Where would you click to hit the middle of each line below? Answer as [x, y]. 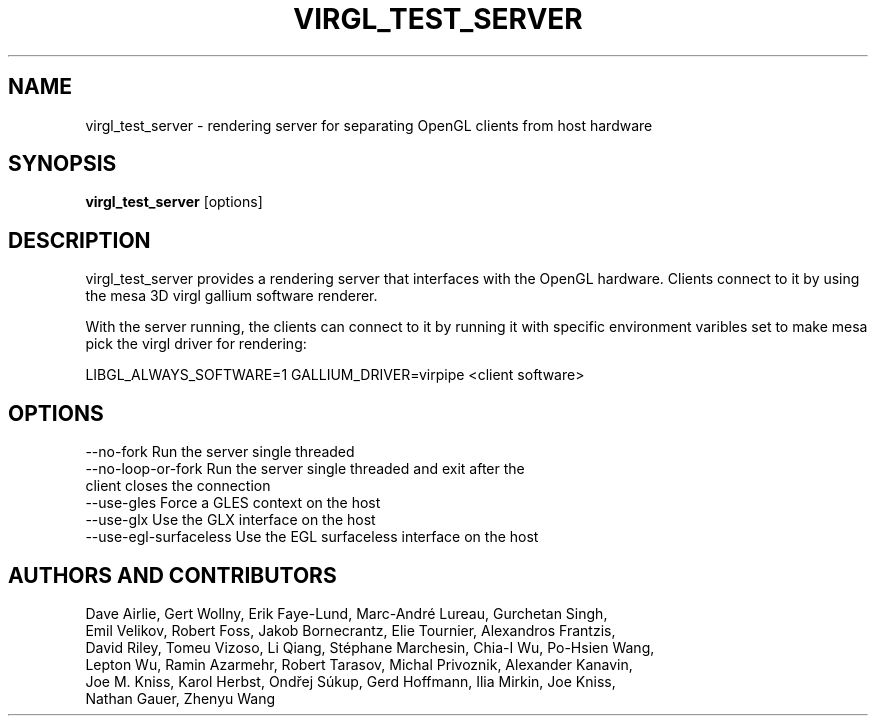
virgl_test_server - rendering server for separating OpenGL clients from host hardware [369, 125]
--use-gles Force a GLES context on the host [233, 503]
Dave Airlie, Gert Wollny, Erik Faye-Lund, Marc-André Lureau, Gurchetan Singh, [346, 613]
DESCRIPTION [79, 240]
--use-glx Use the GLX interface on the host [230, 520]
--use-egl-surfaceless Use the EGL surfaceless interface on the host [312, 537]
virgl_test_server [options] [174, 202]
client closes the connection [178, 486]
